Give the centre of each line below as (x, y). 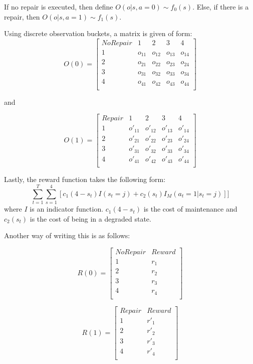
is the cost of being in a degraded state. (90, 218)
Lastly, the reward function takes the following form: (85, 179)
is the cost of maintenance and (190, 209)
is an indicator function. (67, 209)
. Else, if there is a (221, 7)
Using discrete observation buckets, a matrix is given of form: (98, 33)
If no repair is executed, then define (59, 7)
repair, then (22, 16)
